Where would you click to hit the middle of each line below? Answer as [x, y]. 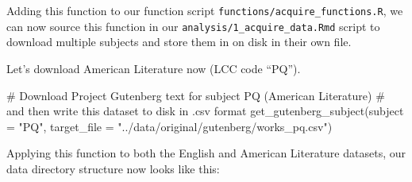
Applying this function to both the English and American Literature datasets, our [206, 153]
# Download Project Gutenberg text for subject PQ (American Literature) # [196, 95]
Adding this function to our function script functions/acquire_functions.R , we [205, 10]
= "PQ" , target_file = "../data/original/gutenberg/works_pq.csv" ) [169, 126]
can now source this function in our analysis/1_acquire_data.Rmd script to [193, 26]
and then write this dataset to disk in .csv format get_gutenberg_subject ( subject [205, 111]
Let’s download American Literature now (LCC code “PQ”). [154, 68]
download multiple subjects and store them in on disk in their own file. [179, 42]
